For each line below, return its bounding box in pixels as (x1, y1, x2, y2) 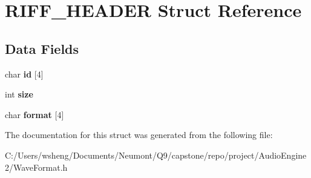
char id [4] (5, 67, 44, 80)
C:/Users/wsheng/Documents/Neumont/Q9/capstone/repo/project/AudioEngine (5, 148, 307, 161)
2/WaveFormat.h (5, 160, 68, 173)
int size (5, 88, 33, 101)
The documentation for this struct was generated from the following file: (5, 128, 273, 141)
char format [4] (5, 108, 64, 120)
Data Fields (5, 39, 79, 58)
